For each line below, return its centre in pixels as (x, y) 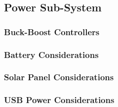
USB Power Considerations (59, 100)
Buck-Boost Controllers (52, 31)
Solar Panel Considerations (59, 77)
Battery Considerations (51, 54)
